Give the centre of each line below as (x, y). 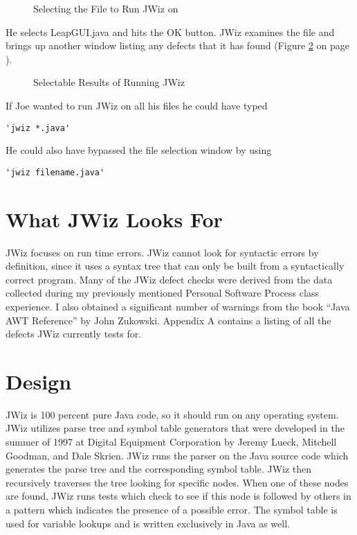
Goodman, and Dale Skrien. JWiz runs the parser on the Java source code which (177, 455)
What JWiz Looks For (114, 219)
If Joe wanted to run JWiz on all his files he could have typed (137, 105)
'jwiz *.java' (38, 128)
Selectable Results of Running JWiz (109, 82)
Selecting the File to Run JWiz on (106, 8)
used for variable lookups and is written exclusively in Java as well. (148, 523)
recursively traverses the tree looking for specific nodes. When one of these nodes (177, 482)
